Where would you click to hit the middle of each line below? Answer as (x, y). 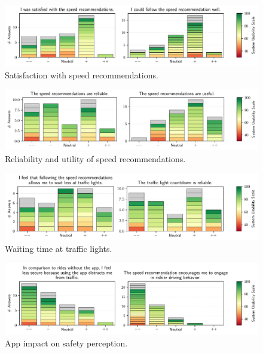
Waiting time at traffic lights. (59, 249)
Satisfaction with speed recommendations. (82, 74)
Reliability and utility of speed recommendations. (95, 158)
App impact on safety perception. (66, 343)
